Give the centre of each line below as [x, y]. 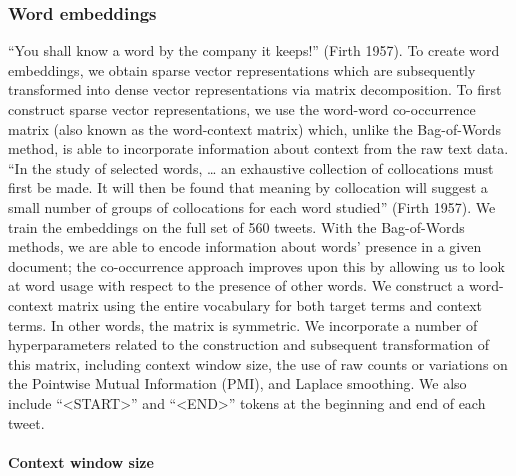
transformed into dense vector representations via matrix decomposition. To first [255, 89]
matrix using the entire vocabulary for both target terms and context [270, 304]
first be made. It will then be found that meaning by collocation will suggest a [248, 187]
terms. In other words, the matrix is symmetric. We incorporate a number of [243, 324]
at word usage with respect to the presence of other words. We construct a [236, 285]
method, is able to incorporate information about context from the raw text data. [258, 148]
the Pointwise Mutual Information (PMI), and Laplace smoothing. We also [237, 383]
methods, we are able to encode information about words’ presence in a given [245, 246]
